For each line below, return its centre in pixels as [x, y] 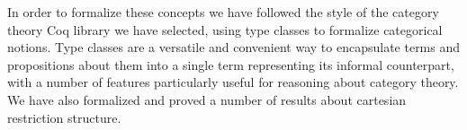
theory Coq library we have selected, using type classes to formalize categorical [225, 29]
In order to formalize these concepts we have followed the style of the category [223, 12]
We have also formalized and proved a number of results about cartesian [207, 99]
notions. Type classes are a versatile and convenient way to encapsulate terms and [234, 47]
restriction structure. [64, 117]
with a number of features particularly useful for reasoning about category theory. [233, 82]
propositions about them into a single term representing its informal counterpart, [231, 64]
